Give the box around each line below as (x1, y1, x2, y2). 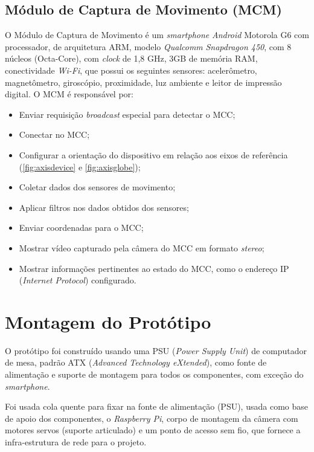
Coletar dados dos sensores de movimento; (19, 181, 176, 193)
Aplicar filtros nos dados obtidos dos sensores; (19, 201, 189, 213)
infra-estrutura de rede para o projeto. (5, 435, 147, 448)
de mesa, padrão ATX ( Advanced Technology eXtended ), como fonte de (5, 356, 267, 369)
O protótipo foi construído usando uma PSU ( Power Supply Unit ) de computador (5, 344, 307, 357)
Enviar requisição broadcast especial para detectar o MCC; (19, 108, 235, 120)
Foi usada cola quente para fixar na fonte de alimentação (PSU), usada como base (5, 400, 308, 413)
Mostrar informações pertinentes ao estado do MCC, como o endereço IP (19, 262, 289, 274)
